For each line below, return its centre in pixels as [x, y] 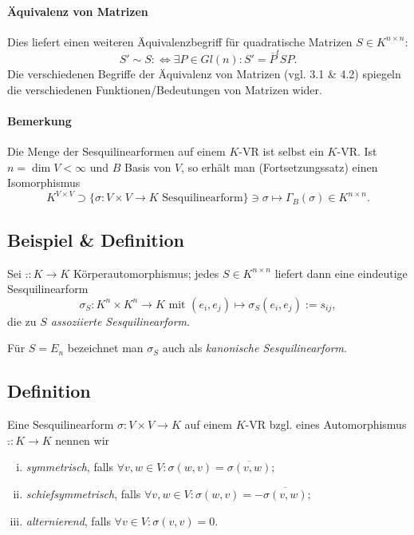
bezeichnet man [105, 348]
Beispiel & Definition [96, 239]
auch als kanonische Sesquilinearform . [254, 348]
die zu [22, 321]
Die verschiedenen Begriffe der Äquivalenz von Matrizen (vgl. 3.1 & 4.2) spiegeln [204, 74]
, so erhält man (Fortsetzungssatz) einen [280, 166]
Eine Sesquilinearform [61, 424]
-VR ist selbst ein [281, 151]
